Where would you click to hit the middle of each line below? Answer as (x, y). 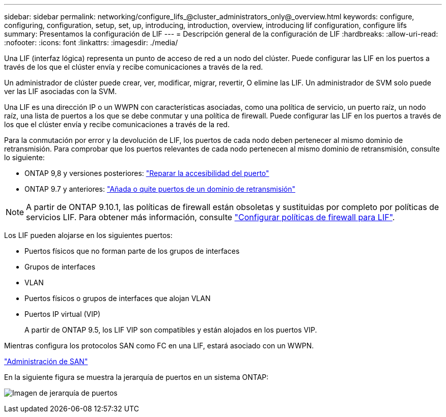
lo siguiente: (24, 157)
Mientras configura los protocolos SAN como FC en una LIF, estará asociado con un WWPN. (159, 346)
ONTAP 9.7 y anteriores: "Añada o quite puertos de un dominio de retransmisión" (160, 189)
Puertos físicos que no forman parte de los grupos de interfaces (132, 251)
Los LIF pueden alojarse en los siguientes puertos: (88, 235)
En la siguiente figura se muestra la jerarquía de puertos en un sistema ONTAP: (136, 377)
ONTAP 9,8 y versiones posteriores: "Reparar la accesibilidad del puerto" (147, 173)
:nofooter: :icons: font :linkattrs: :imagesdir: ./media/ (91, 42)
